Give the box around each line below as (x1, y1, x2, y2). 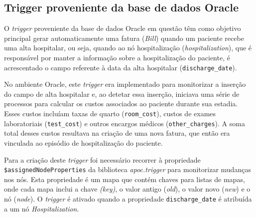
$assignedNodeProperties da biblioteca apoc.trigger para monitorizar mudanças (4, 164, 251, 175)
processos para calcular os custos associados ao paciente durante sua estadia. (4, 98, 238, 109)
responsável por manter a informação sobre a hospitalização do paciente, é (4, 52, 230, 62)
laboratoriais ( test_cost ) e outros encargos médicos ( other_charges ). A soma (4, 118, 245, 128)
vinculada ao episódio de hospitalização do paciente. (4, 137, 163, 148)
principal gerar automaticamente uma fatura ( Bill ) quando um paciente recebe (4, 32, 244, 43)
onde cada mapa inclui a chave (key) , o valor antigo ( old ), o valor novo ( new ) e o (4, 184, 251, 194)
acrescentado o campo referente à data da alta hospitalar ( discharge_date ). (4, 62, 237, 72)
